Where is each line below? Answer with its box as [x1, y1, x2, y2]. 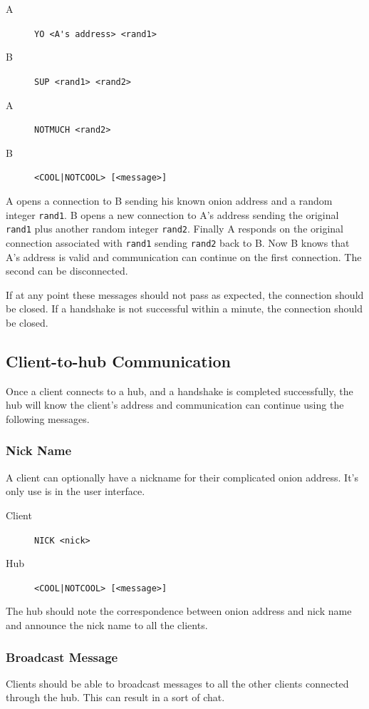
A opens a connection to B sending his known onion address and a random [6, 193, 333, 208]
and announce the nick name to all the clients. [6, 618, 208, 633]
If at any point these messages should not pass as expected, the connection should [6, 287, 364, 302]
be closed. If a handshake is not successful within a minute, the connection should [6, 301, 363, 316]
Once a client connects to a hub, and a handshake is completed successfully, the [6, 383, 353, 398]
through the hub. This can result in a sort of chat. [6, 690, 225, 705]
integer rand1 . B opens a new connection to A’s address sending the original [6, 207, 339, 222]
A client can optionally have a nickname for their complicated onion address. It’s [6, 469, 359, 484]
